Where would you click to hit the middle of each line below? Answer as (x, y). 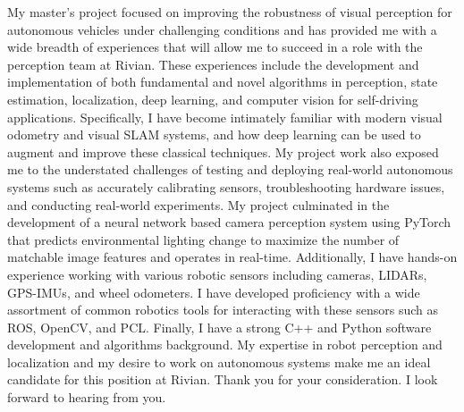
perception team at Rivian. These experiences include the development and (213, 64)
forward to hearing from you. (87, 397)
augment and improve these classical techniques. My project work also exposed (223, 151)
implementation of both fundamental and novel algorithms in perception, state (223, 82)
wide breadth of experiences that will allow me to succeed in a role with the (215, 47)
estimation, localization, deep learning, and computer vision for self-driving (213, 99)
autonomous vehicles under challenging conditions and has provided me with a (222, 29)
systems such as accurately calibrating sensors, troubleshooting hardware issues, (226, 186)
